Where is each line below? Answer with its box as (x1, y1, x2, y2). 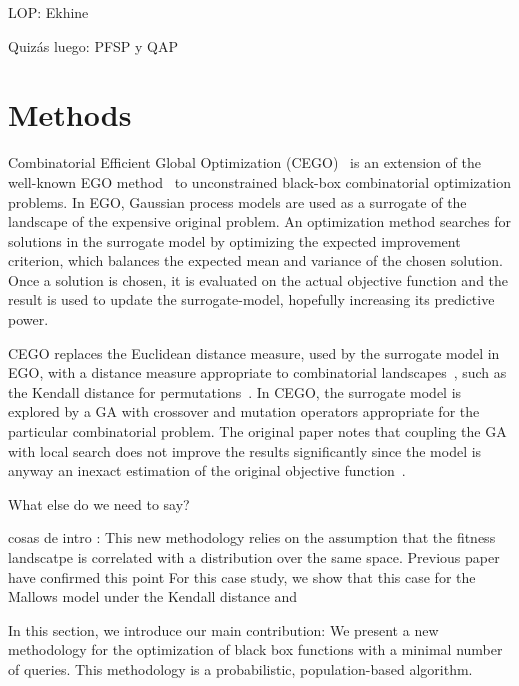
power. (8, 309, 49, 330)
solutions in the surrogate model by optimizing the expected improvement (8, 230, 461, 251)
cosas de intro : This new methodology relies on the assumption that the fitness (8, 527, 496, 548)
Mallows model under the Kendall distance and (8, 586, 298, 607)
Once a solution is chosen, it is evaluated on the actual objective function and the (8, 269, 509, 290)
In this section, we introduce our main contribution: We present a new (8, 619, 439, 640)
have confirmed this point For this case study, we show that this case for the (8, 566, 476, 587)
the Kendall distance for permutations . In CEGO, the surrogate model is (8, 381, 462, 402)
